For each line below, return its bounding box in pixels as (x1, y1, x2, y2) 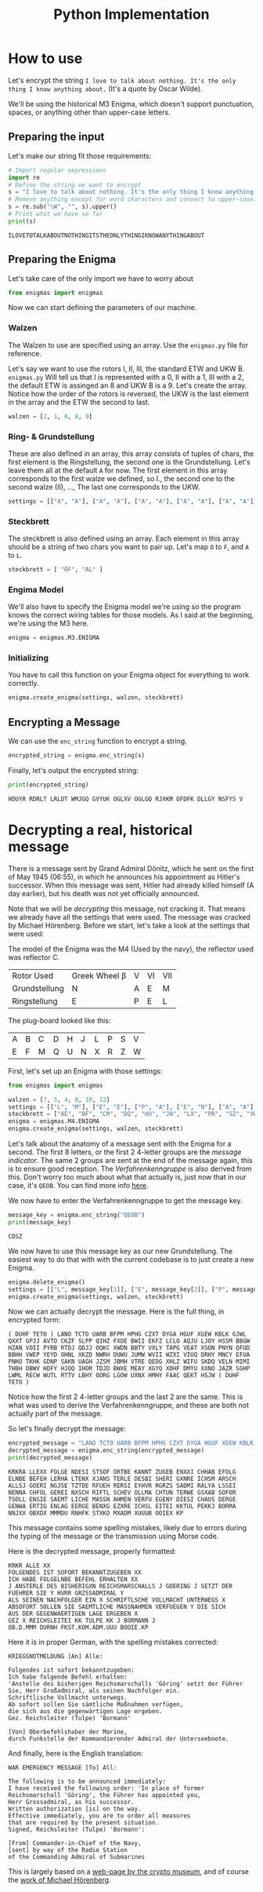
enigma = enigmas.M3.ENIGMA (8, 634, 100, 642)
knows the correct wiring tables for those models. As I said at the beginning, (8, 611, 254, 620)
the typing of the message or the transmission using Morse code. (8, 1532, 219, 1541)
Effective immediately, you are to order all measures (8, 1812, 191, 1820)
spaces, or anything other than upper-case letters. (8, 108, 171, 117)
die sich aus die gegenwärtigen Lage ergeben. (8, 1708, 163, 1715)
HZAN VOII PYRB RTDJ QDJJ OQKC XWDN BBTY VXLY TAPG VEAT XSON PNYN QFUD (8, 1344, 250, 1352)
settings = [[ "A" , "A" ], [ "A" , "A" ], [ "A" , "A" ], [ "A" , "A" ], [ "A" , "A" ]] (8, 497, 258, 505)
